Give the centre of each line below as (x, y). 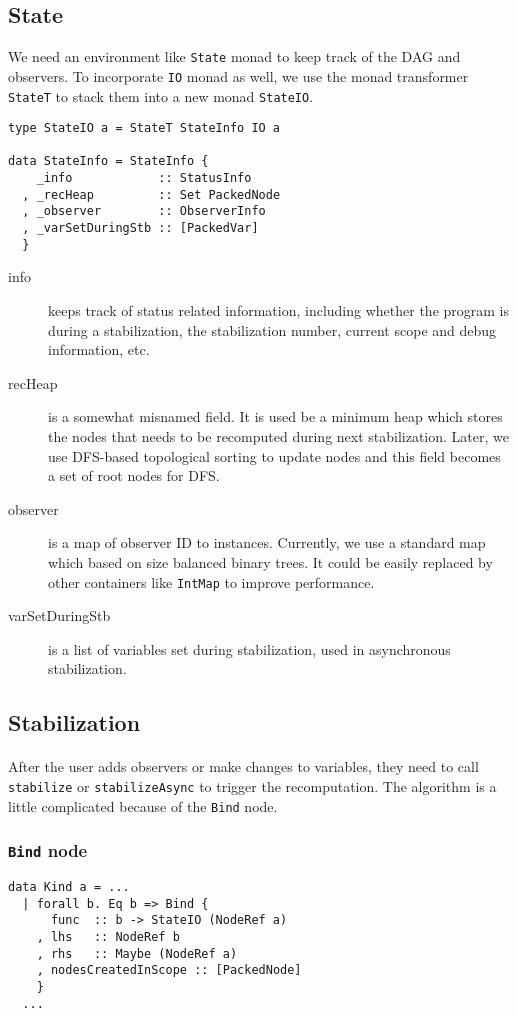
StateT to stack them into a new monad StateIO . (161, 95)
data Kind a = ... (69, 887)
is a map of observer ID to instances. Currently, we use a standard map (267, 542)
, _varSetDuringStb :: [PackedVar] (140, 228)
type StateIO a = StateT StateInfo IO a (144, 128)
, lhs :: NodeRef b (108, 937)
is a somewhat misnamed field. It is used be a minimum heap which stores (275, 416)
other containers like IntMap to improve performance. (211, 581)
